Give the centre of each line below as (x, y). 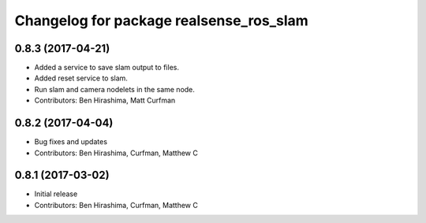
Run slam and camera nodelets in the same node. (114, 89)
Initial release (56, 194)
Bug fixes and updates (71, 142)
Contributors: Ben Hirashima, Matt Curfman (105, 100)
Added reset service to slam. (81, 78)
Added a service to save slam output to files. (106, 68)
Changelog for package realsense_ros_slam (162, 20)
